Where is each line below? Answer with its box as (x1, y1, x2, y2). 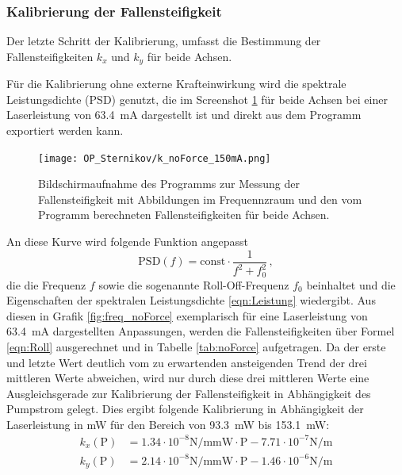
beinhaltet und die (306, 276, 396, 293)
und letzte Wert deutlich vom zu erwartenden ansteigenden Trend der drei (6, 354, 367, 370)
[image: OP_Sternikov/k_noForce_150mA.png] (38, 152, 271, 164)
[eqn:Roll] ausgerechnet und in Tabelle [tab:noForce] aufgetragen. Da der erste (6, 338, 386, 354)
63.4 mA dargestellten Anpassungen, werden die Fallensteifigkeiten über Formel (6, 323, 395, 339)
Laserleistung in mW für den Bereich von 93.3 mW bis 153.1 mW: (6, 416, 330, 432)
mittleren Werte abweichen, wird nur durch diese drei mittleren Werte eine (6, 370, 369, 386)
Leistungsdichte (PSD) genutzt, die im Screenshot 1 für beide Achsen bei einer (6, 90, 388, 107)
